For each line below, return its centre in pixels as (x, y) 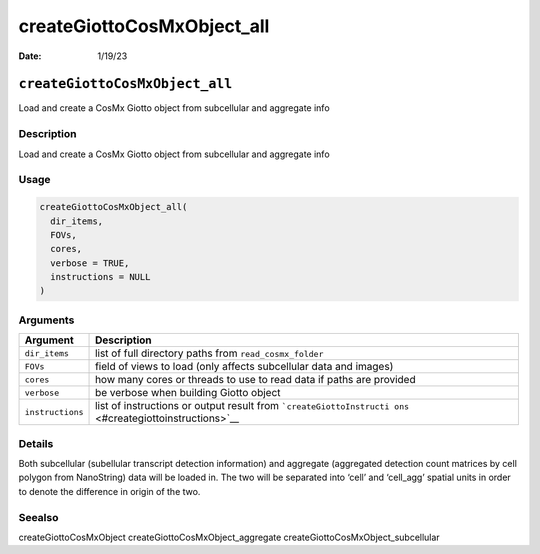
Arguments (46, 320)
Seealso (38, 517)
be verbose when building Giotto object (188, 393)
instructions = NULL (100, 277)
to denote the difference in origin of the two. (109, 491)
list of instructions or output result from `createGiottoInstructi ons (252, 406)
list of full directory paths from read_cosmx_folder (209, 353)
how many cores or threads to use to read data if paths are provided (255, 380)
